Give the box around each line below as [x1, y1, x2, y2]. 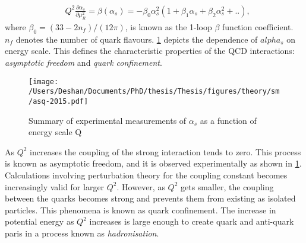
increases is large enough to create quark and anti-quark [89, 215, 294, 228]
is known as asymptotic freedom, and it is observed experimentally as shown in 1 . [5, 157, 302, 170]
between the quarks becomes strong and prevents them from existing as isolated [5, 192, 296, 204]
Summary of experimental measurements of [29, 114, 187, 126]
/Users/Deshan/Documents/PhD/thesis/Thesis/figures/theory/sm [29, 87, 280, 96]
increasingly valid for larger [5, 180, 105, 193]
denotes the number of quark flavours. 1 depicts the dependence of [15, 33, 258, 45]
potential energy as [5, 215, 74, 228]
